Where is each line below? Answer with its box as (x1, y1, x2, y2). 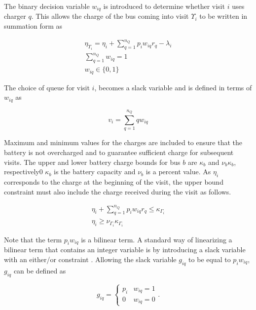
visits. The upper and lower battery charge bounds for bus (4, 156, 181, 167)
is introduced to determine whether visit (103, 1, 225, 11)
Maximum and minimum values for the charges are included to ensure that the (4, 137, 242, 148)
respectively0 (4, 166, 43, 177)
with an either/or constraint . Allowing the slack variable (4, 254, 177, 264)
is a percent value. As (146, 166, 211, 177)
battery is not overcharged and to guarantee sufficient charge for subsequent (4, 147, 234, 157)
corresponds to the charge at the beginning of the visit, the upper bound (4, 176, 223, 187)
